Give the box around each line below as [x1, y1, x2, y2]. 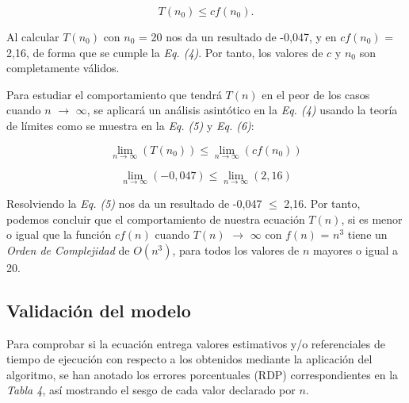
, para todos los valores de [172, 241, 300, 258]
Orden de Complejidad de [6, 241, 130, 258]
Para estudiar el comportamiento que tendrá [6, 86, 222, 102]
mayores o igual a [312, 241, 398, 258]
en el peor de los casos [262, 86, 370, 102]
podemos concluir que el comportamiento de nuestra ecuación [6, 210, 305, 227]
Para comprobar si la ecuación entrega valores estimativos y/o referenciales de [6, 335, 385, 351]
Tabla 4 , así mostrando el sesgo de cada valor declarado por [6, 382, 296, 398]
